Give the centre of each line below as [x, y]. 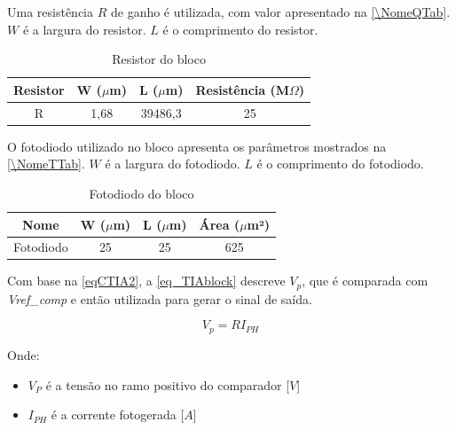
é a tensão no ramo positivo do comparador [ [168, 384]
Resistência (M [243, 89]
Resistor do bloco [159, 59]
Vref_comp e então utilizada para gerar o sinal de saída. [160, 298]
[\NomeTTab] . [46, 164]
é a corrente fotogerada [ [118, 414]
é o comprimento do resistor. [240, 29]
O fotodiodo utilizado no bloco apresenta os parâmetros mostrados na [197, 146]
